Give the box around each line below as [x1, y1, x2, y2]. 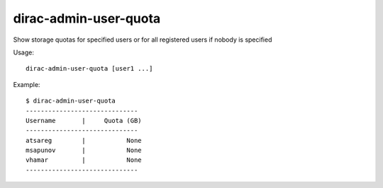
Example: [13, 80, 40, 88]
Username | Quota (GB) [26, 117, 142, 124]
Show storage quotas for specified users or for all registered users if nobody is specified [13, 35, 272, 44]
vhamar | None [26, 156, 142, 164]
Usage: [13, 48, 35, 57]
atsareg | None [26, 136, 142, 144]
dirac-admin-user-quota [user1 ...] [26, 64, 153, 73]
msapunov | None [26, 146, 142, 155]
